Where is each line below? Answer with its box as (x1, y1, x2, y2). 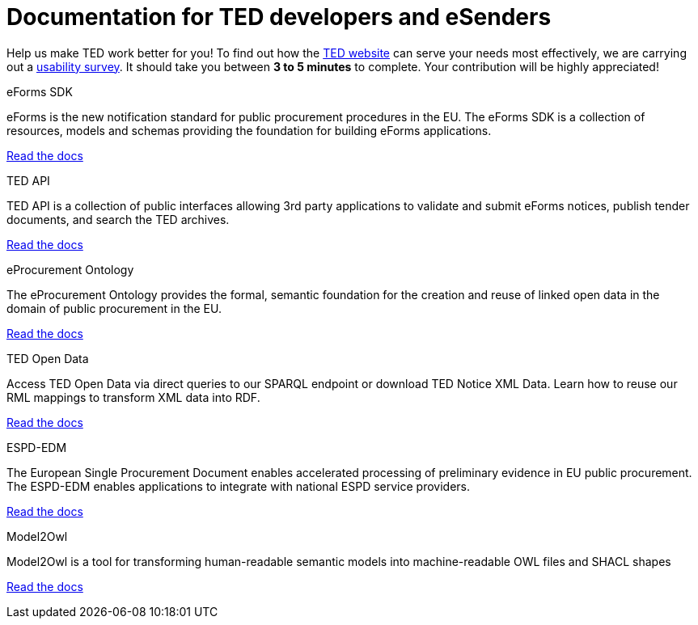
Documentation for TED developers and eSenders (6, 3, 552, 31)
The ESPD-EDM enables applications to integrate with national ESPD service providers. (6, 479, 470, 493)
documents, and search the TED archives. (6, 212, 230, 226)
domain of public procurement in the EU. (6, 301, 222, 315)
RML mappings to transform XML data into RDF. (6, 390, 260, 404)
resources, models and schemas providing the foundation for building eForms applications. (6, 123, 492, 137)
